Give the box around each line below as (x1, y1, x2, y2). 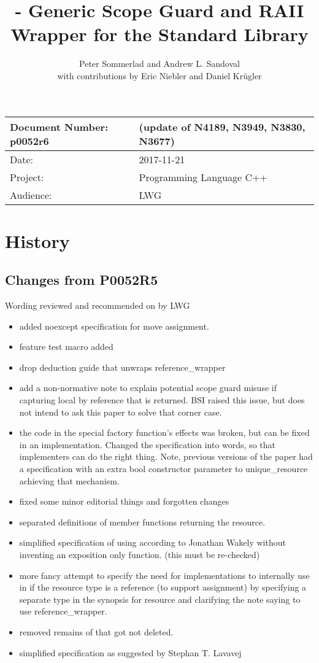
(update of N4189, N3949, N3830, (139, 119, 306, 134)
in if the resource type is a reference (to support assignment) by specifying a (19, 581, 307, 594)
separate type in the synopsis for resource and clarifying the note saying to (19, 592, 301, 605)
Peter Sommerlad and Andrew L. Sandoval (79, 57, 240, 70)
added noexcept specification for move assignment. (19, 319, 209, 332)
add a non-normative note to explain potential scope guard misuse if (19, 381, 277, 394)
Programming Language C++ (139, 169, 267, 184)
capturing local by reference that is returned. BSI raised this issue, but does (19, 394, 305, 406)
